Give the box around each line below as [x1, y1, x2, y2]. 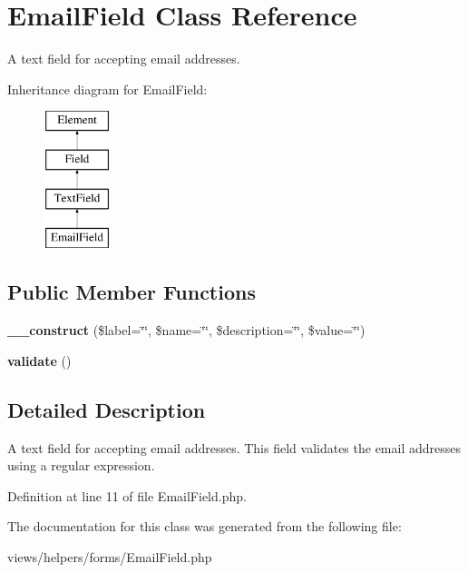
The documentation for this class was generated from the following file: [7, 517, 402, 536]
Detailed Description [7, 395, 206, 423]
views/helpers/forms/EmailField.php [7, 548, 212, 567]
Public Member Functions [7, 278, 256, 306]
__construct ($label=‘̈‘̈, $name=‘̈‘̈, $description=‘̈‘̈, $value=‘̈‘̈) [7, 321, 366, 340]
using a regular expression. [7, 456, 155, 475]
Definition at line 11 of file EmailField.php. [7, 486, 247, 505]
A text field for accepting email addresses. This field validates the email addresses [7, 438, 462, 457]
